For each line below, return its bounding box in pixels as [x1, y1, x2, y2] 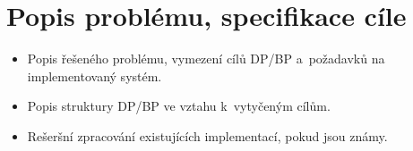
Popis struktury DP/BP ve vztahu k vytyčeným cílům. [27, 96, 331, 115]
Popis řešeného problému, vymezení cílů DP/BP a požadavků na [27, 49, 385, 68]
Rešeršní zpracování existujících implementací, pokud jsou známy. [27, 126, 388, 145]
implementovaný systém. [27, 66, 162, 85]
